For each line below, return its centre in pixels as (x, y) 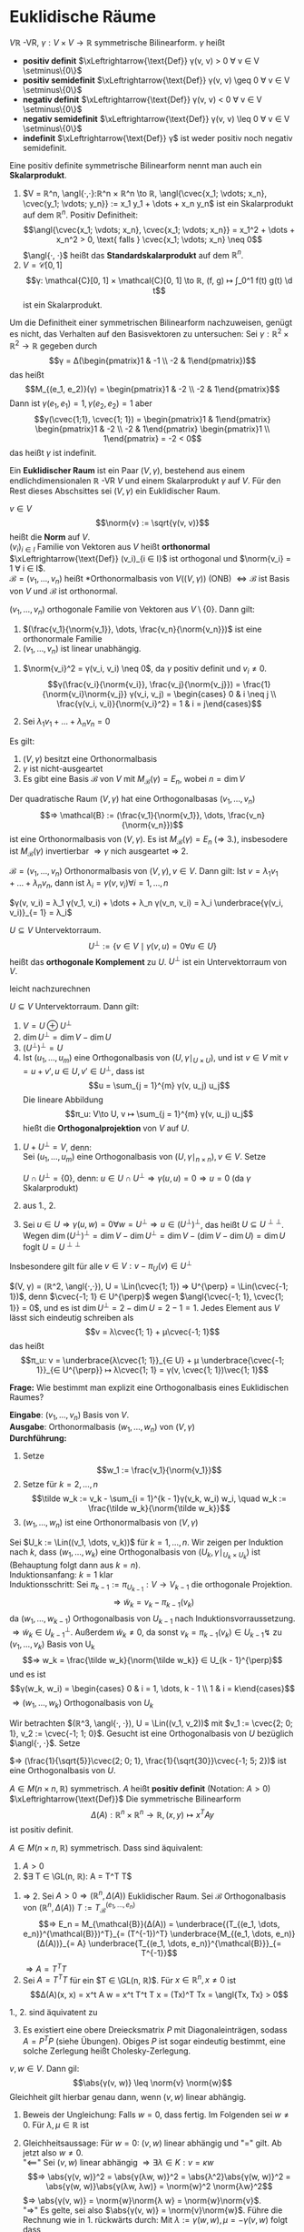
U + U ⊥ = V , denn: (57, 1146)
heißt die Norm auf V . (50, 537)
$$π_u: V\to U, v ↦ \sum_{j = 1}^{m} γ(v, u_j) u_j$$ (159, 1113)
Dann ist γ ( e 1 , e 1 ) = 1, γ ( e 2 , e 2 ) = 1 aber (81, 404)
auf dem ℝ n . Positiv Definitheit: (80, 214)
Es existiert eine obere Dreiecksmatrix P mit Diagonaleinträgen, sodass (155, 2030)
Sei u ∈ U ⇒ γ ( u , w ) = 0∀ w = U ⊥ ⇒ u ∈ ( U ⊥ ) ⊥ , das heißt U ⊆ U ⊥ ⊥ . (153, 1223)
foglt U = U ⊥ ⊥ (52, 1246)
